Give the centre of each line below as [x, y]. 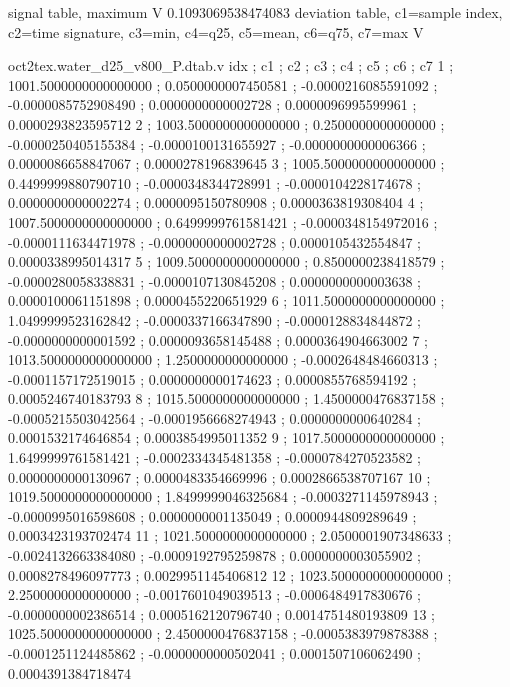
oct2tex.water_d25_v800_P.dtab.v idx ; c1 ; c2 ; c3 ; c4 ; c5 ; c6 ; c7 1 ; [231, 65]
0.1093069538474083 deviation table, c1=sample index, [335, 12]
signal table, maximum [78, 12]
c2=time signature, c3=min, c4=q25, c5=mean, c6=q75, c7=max [208, 31]
